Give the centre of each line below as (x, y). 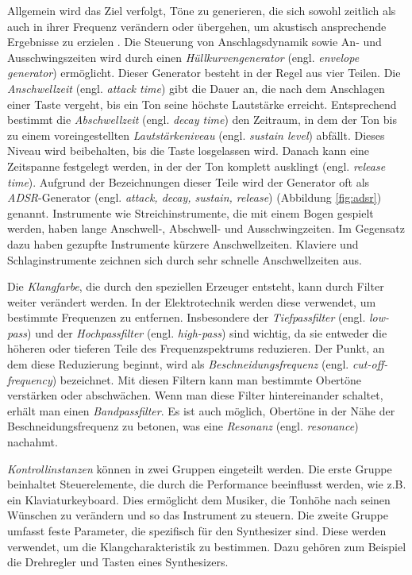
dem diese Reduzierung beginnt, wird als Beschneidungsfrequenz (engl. (178, 364)
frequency (30, 379)
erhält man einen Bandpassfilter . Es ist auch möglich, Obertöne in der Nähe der (201, 410)
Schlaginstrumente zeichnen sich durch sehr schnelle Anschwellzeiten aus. (185, 259)
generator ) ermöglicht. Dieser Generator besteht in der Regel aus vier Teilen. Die (204, 73)
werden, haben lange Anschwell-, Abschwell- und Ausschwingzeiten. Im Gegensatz (206, 228)
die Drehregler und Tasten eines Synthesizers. (118, 562)
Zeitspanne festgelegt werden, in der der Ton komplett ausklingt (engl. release (196, 166)
